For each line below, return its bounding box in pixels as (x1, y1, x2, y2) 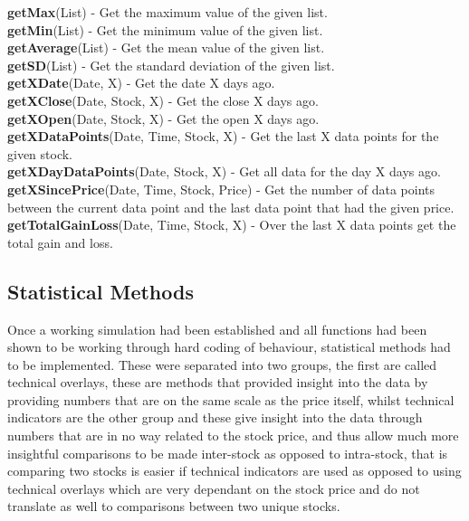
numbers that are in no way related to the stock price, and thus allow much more (7, 426, 459, 445)
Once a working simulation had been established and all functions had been (7, 319, 427, 338)
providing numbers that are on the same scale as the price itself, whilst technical (7, 390, 455, 409)
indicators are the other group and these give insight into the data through (7, 408, 423, 427)
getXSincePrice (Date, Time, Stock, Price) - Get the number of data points (7, 179, 435, 198)
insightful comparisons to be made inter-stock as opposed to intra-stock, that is (7, 443, 448, 462)
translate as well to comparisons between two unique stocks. (7, 497, 340, 516)
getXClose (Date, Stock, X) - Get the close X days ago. (7, 90, 319, 109)
